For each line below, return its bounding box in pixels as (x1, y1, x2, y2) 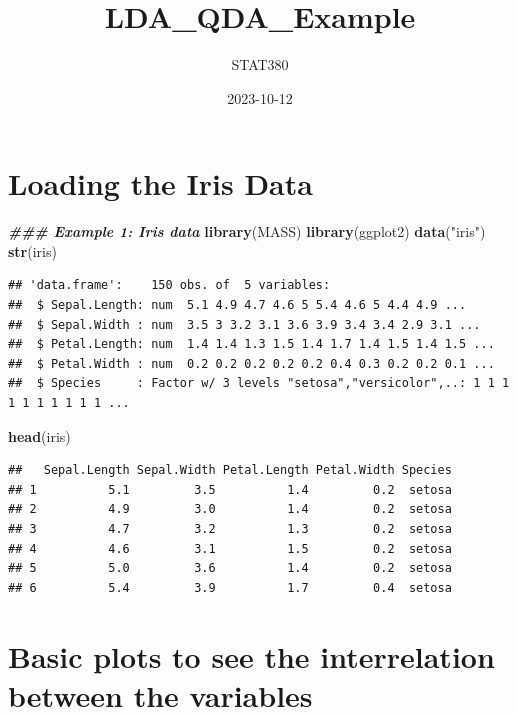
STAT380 (231, 54, 289, 75)
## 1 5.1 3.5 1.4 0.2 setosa (8, 482, 452, 497)
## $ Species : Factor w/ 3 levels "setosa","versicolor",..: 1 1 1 (8, 376, 510, 391)
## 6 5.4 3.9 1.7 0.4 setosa (8, 580, 452, 595)
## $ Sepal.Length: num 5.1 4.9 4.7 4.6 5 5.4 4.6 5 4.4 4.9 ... (8, 298, 467, 313)
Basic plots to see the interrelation (8, 635, 495, 676)
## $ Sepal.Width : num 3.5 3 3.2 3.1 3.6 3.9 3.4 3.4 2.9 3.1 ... (8, 317, 481, 332)
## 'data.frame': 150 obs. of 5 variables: (8, 278, 331, 293)
